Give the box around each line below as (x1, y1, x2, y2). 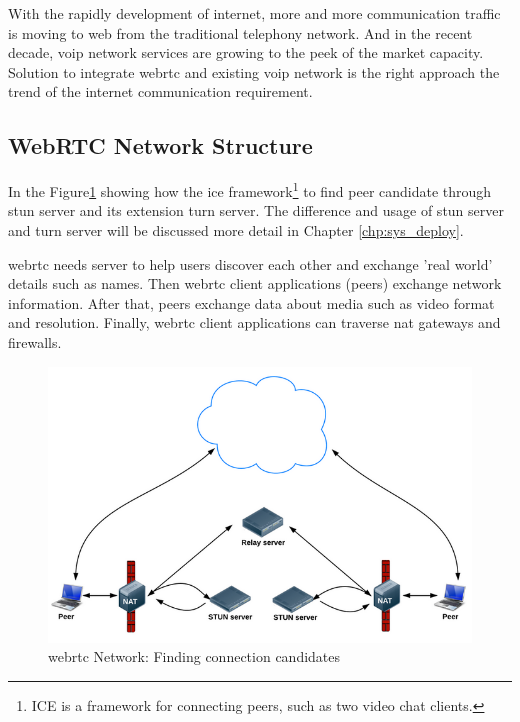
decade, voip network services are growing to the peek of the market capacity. (8, 42, 484, 63)
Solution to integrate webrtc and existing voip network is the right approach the (8, 61, 500, 82)
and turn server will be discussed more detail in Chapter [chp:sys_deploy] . (8, 220, 464, 241)
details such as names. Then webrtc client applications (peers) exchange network (8, 273, 502, 294)
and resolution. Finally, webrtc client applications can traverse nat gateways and (8, 312, 501, 333)
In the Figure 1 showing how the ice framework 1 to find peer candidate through (8, 178, 492, 201)
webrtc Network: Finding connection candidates (48, 646, 341, 667)
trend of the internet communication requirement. (8, 81, 313, 102)
